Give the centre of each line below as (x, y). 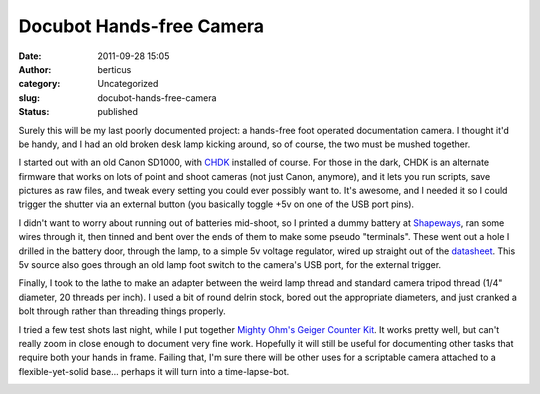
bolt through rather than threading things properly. (122, 311)
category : (39, 84)
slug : (29, 97)
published (118, 112)
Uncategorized (128, 84)
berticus (114, 69)
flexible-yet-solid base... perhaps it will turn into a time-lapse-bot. (154, 371)
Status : (34, 112)
